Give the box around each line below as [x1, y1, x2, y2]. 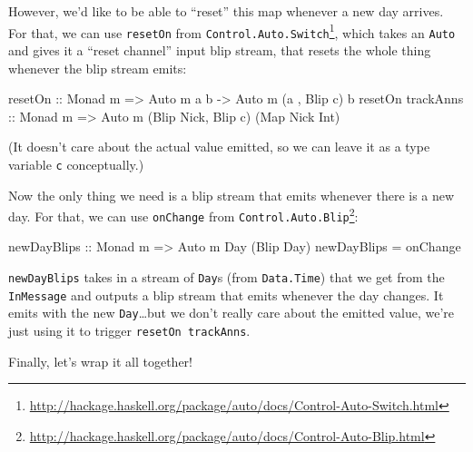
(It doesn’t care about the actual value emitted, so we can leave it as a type [8, 137, 430, 156]
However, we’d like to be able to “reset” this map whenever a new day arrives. [8, 2, 444, 20]
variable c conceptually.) [8, 154, 144, 173]
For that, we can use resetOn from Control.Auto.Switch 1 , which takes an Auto [8, 20, 456, 42]
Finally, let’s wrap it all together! [8, 351, 192, 370]
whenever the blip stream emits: [8, 58, 187, 77]
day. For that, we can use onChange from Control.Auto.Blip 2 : [8, 204, 359, 225]
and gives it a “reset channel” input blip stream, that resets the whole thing [8, 40, 431, 59]
